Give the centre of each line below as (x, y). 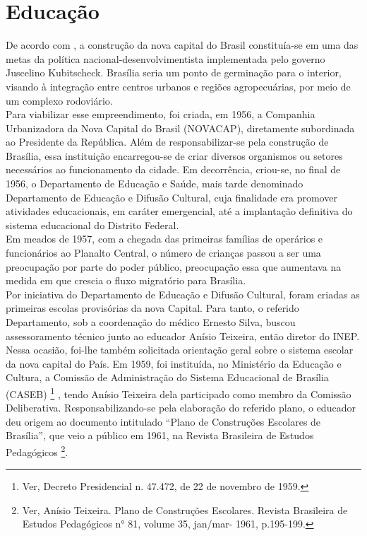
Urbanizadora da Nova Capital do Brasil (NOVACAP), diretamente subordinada (180, 128)
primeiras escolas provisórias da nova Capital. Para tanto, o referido (152, 308)
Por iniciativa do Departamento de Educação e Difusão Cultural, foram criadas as (183, 294)
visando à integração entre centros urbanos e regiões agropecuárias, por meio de (178, 86)
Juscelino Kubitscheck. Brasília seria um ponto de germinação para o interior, (174, 72)
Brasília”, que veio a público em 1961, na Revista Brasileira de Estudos (160, 435)
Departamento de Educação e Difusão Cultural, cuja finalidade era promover (172, 197)
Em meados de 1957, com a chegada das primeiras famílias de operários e (164, 239)
